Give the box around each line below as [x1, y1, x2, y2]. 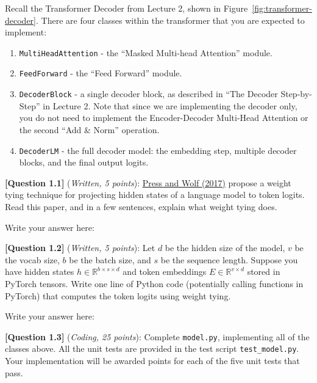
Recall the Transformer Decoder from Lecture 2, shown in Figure [5, 2, 248, 14]
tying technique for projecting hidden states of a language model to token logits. [5, 188, 305, 201]
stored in [247, 265, 280, 278]
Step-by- [280, 87, 312, 100]
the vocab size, [5, 253, 60, 266]
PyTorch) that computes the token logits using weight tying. [5, 289, 231, 302]
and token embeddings [123, 265, 207, 278]
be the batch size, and [69, 253, 151, 266]
